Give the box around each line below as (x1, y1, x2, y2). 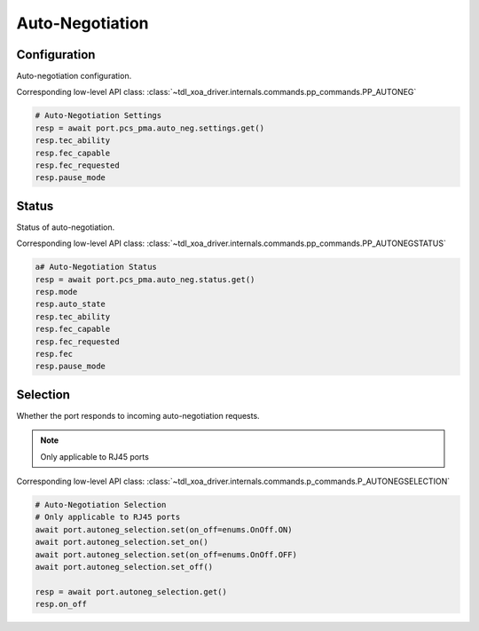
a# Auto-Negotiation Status (35, 262, 157, 272)
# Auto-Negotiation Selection (35, 500, 167, 510)
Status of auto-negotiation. (16, 222, 115, 233)
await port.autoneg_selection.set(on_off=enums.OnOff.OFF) (35, 549, 297, 559)
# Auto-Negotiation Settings (35, 111, 162, 121)
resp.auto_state (35, 299, 106, 310)
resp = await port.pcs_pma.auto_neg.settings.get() (35, 122, 265, 133)
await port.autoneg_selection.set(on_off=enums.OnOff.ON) (35, 525, 293, 534)
